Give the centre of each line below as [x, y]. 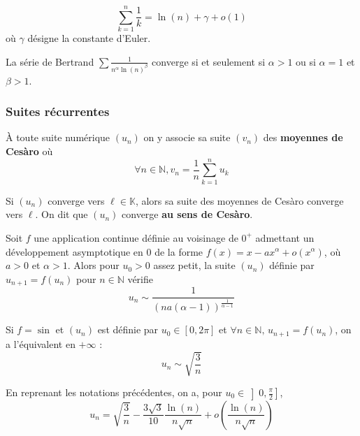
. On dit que [62, 214]
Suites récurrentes [58, 111]
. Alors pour [93, 265]
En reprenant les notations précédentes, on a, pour [114, 392]
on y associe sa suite [187, 137]
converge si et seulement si [209, 61]
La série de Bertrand [50, 61]
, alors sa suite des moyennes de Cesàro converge [239, 200]
